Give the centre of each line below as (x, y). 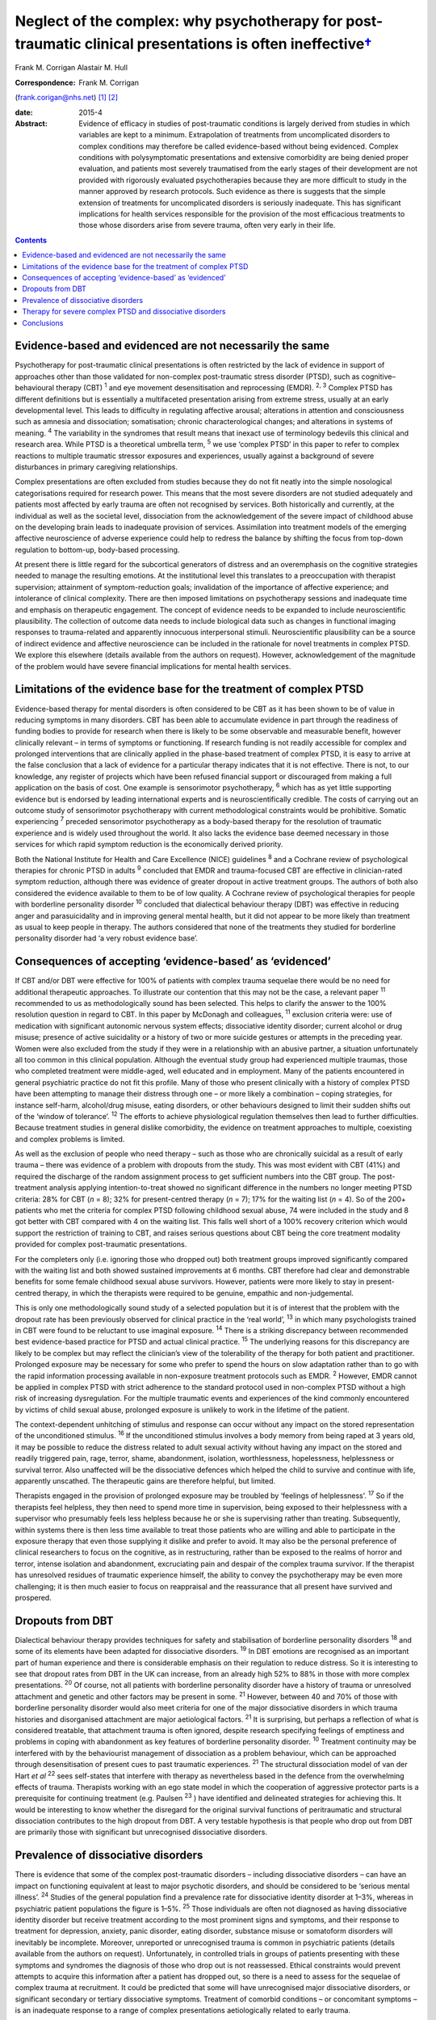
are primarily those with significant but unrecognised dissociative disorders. (141, 1832)
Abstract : (31, 123)
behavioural (35, 388)
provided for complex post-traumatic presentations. (101, 1244)
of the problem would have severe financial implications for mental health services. (153, 666)
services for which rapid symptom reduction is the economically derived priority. (149, 844)
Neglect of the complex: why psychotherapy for (179, 21)
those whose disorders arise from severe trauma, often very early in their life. (207, 225)
